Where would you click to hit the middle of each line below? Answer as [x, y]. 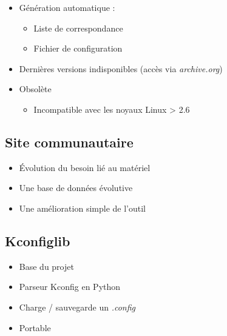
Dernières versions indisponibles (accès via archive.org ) [121, 68]
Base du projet [46, 266]
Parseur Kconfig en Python [70, 287]
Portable [35, 327]
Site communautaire [69, 142]
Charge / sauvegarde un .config [77, 307]
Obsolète [35, 89]
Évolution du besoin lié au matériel [85, 167]
